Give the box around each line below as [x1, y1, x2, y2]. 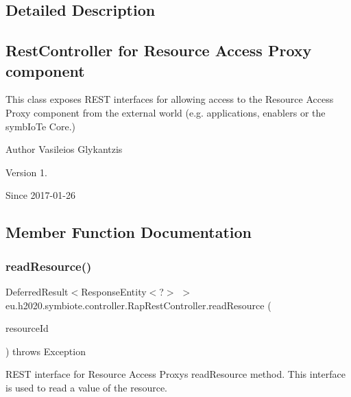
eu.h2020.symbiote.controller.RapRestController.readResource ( [5, 298, 271, 312]
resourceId [5, 321, 49, 335]
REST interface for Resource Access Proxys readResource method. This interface [5, 367, 346, 381]
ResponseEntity [81, 284, 147, 298]
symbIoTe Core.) [5, 119, 75, 133]
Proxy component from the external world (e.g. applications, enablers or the [5, 105, 326, 119]
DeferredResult [5, 284, 69, 298]
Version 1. [5, 165, 47, 179]
